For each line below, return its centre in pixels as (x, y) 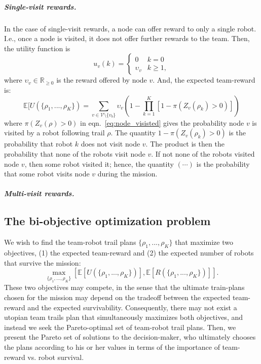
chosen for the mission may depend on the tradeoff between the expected (117, 297)
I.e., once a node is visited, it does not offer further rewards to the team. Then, (127, 38)
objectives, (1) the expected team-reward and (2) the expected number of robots (129, 253)
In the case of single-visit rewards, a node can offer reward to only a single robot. (130, 28)
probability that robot (39, 144)
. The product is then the (185, 144)
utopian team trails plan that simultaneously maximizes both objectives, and (124, 317)
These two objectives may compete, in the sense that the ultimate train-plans (124, 287)
